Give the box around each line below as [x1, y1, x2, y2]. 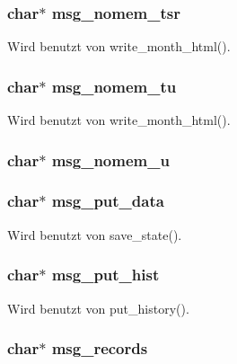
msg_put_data [51, 190, 164, 212]
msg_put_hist [51, 263, 160, 286]
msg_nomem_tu [51, 75, 177, 97]
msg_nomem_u [51, 148, 170, 171]
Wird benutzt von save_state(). [7, 225, 182, 244]
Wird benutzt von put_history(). [7, 298, 189, 317]
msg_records [51, 337, 148, 360]
